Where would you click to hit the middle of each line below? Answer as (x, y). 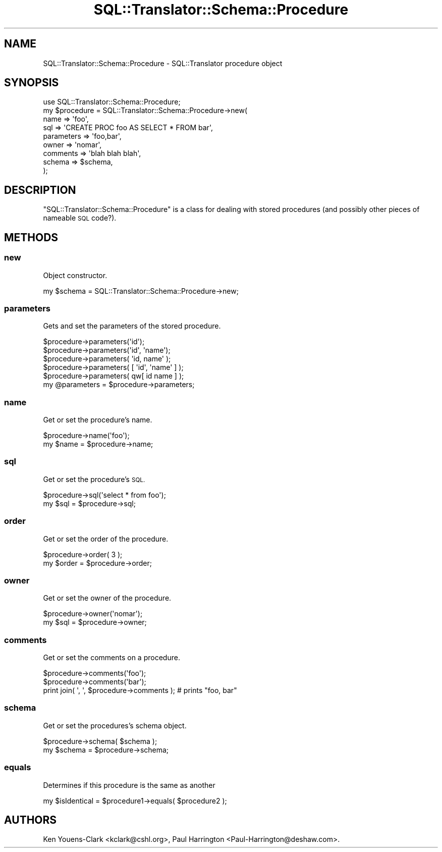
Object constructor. (75, 275)
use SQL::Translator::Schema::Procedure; (112, 102)
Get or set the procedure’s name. (98, 420)
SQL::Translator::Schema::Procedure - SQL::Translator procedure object (163, 63)
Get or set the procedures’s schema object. (115, 725)
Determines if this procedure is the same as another (129, 785)
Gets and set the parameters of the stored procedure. (132, 326)
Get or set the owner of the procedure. (107, 598)
